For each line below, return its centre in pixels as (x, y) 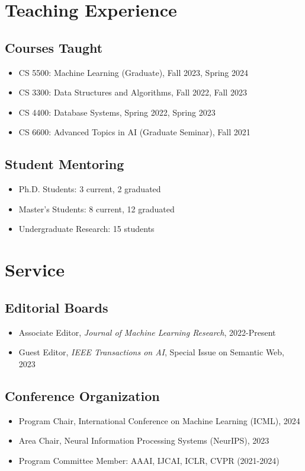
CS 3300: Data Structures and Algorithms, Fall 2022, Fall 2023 (133, 92)
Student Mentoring (65, 164)
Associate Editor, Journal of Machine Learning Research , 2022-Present (147, 332)
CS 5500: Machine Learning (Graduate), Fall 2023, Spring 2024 (134, 72)
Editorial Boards (57, 307)
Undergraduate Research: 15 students (86, 229)
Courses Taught (54, 47)
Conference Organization (82, 395)
